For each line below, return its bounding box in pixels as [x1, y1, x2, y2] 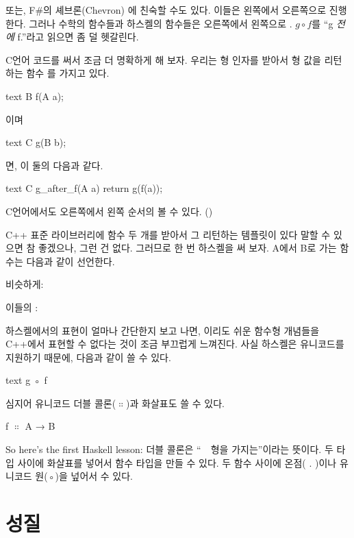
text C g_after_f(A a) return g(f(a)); [5, 181, 163, 195]
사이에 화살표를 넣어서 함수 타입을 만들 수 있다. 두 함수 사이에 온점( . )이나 [17, 455, 337, 469]
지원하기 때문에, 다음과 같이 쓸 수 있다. [5, 350, 171, 364]
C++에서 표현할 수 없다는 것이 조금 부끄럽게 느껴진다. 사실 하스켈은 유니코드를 [5, 337, 344, 351]
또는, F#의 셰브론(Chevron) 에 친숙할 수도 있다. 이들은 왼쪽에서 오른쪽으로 [5, 3, 327, 16]
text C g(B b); [5, 135, 66, 149]
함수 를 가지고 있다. [26, 66, 110, 80]
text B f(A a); [5, 88, 64, 103]
